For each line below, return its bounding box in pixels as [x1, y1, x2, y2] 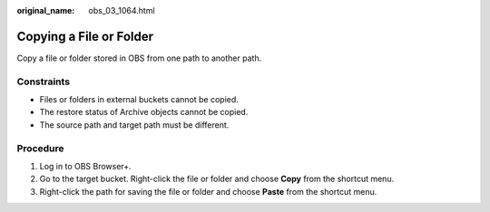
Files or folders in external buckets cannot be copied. [39, 94, 240, 105]
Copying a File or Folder [16, 28, 154, 44]
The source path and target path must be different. [39, 119, 230, 130]
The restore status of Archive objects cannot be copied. [39, 107, 249, 118]
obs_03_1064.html [88, 5, 155, 15]
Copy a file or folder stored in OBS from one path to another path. [16, 53, 262, 63]
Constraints [16, 75, 71, 88]
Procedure [16, 141, 64, 154]
